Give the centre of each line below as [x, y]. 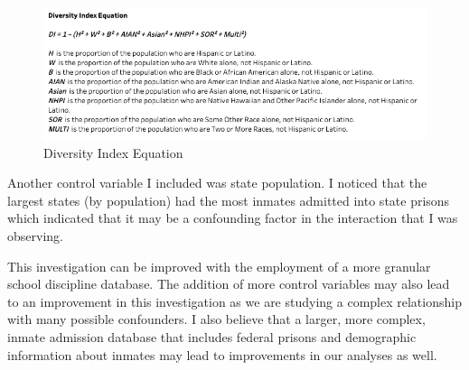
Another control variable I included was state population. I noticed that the [217, 183]
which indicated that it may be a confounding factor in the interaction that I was [233, 218]
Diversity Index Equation [113, 152]
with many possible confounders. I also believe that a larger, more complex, [216, 319]
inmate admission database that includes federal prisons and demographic [212, 336]
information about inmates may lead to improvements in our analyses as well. [222, 354]
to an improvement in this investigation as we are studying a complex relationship [234, 301]
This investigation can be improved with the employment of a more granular [219, 266]
